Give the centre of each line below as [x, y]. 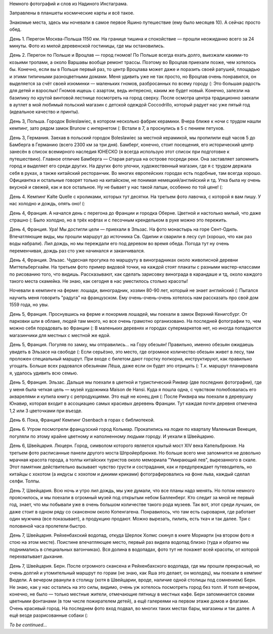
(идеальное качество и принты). [44, 112]
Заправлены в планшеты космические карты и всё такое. [72, 13]
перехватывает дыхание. [36, 556]
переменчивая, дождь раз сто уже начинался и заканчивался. [77, 250]
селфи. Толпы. [25, 481]
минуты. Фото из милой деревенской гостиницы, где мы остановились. [87, 46]
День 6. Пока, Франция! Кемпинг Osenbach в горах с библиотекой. [82, 420]
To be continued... [28, 625]
